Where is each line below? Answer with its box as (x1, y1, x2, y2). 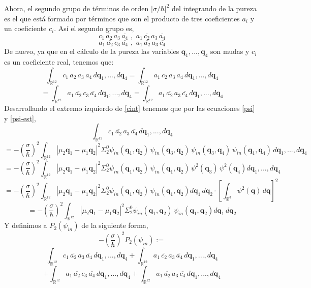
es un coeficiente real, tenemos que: (4, 56, 114, 67)
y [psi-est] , (4, 112, 36, 123)
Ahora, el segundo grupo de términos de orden (4, 3, 149, 13)
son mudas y (210, 46, 250, 56)
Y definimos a (4, 220, 47, 231)
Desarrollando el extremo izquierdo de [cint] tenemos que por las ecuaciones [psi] (4, 103, 255, 113)
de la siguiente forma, (81, 220, 148, 231)
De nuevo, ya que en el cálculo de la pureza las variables (4, 46, 179, 56)
